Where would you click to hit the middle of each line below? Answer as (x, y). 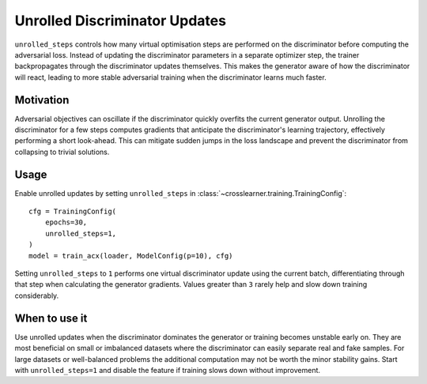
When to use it (51, 318)
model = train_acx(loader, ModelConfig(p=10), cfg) (131, 256)
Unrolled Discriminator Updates (121, 21)
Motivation (42, 100)
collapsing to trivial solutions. (62, 152)
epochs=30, (66, 222)
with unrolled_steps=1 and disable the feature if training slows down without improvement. (167, 370)
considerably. (37, 296)
